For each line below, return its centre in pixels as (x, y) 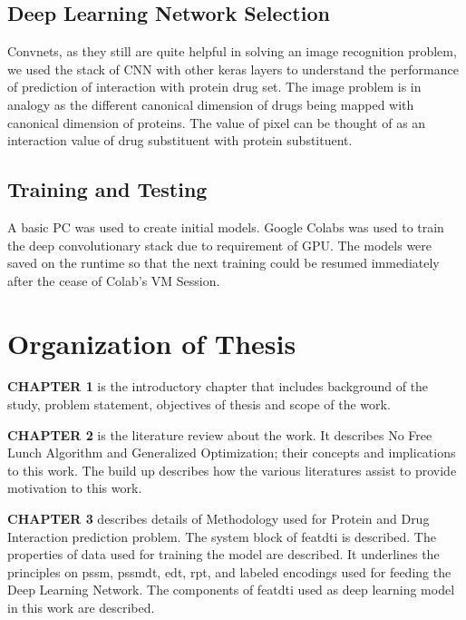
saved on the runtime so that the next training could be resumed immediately (223, 263)
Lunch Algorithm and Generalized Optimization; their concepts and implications (232, 453)
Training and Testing (107, 189)
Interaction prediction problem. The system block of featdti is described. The (222, 536)
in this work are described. (81, 607)
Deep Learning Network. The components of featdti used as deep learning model (231, 590)
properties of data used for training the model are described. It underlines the (223, 554)
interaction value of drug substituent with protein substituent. (180, 140)
